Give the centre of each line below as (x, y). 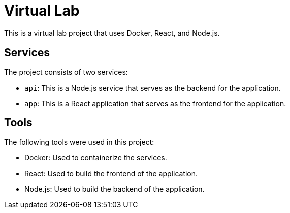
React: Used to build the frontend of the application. (111, 174)
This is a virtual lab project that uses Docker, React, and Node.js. (112, 33)
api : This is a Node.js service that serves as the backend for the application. (153, 88)
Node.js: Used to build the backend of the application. (115, 189)
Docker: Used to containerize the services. (96, 158)
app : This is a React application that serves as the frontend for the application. (155, 103)
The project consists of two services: (66, 72)
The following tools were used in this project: (79, 142)
